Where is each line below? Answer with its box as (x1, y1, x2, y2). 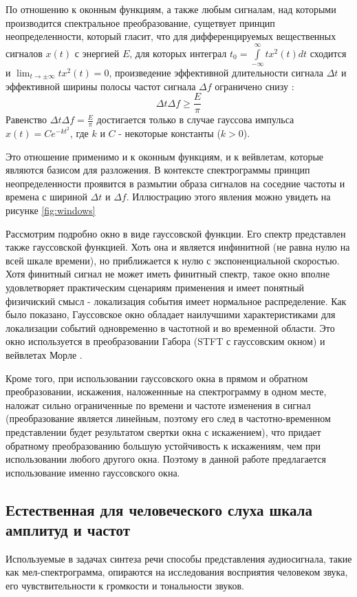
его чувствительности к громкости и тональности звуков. (6, 578, 244, 593)
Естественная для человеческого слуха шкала (6, 499, 312, 520)
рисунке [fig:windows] (6, 203, 96, 218)
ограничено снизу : (215, 78, 294, 93)
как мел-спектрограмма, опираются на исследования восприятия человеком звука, (6, 565, 348, 579)
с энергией (74, 45, 120, 60)
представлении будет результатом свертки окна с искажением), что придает (6, 424, 321, 439)
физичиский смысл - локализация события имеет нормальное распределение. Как (6, 293, 347, 308)
